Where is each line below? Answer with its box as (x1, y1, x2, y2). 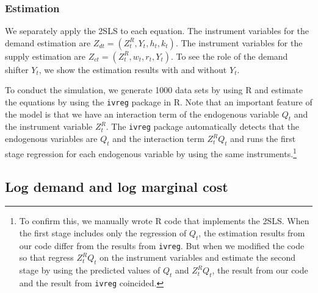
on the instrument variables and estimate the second (99, 251, 296, 264)
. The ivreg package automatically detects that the (106, 120, 299, 133)
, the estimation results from (198, 226, 305, 239)
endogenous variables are (5, 132, 98, 145)
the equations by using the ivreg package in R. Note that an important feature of (5, 96, 313, 108)
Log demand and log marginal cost (5, 177, 228, 196)
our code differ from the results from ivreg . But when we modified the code (19, 239, 305, 252)
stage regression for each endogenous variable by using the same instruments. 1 (5, 145, 297, 160)
